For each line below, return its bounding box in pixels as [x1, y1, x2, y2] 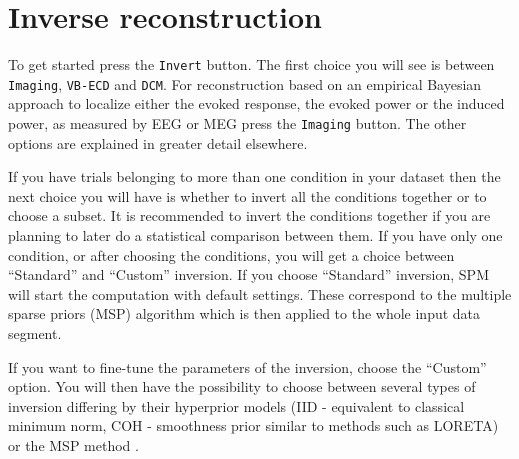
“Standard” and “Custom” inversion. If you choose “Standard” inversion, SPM [8, 264, 489, 285]
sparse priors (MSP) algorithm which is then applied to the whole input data [8, 303, 481, 324]
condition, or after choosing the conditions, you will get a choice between [8, 244, 455, 265]
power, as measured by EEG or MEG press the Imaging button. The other [8, 113, 467, 134]
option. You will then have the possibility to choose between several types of [8, 376, 476, 397]
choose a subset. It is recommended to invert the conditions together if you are [8, 205, 491, 226]
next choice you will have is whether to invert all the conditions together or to [8, 185, 487, 206]
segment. [8, 323, 62, 344]
